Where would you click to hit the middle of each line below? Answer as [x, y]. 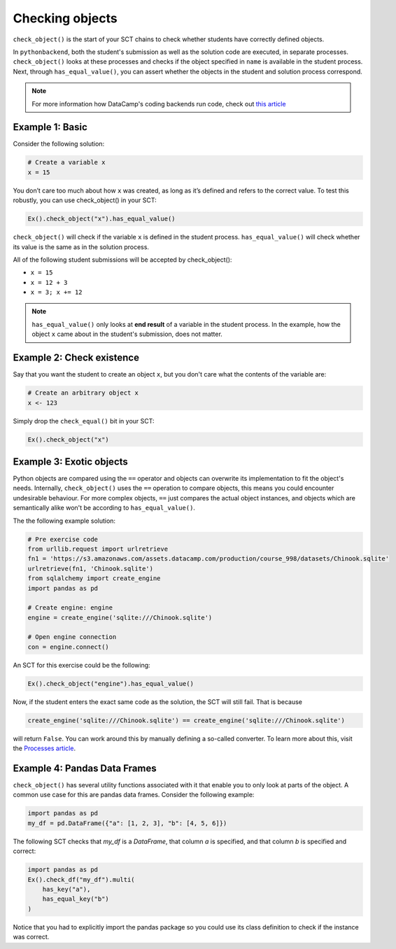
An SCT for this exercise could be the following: [82, 665]
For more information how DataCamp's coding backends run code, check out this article [159, 104]
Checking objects [65, 18]
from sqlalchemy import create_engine [94, 578]
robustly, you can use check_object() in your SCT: [85, 200]
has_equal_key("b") [76, 899]
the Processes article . [44, 748]
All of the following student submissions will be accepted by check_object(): [122, 260]
